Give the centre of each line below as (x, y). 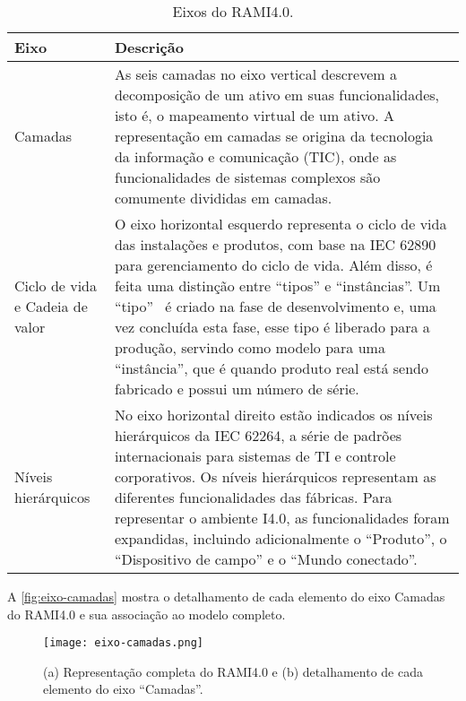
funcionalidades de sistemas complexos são (247, 177)
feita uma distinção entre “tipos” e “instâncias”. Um (277, 286)
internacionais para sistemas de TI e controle (255, 456)
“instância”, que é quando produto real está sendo (272, 368)
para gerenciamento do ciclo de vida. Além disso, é (273, 265)
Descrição (149, 47)
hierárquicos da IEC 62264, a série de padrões (258, 435)
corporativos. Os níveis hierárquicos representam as (275, 476)
